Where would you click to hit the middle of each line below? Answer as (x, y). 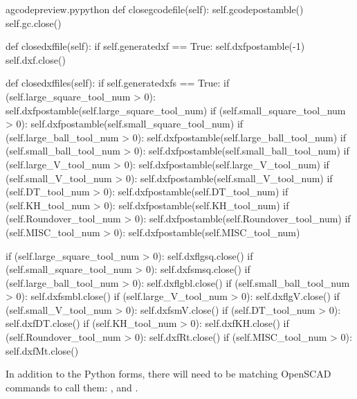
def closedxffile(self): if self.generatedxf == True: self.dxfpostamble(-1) (155, 46)
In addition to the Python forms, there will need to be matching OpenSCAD (168, 374)
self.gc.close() (34, 23)
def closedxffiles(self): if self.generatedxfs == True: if (118, 83)
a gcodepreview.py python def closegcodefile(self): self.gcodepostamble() (155, 9)
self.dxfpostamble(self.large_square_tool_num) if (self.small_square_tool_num (176, 110)
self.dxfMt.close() (42, 350)
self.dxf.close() (36, 59)
